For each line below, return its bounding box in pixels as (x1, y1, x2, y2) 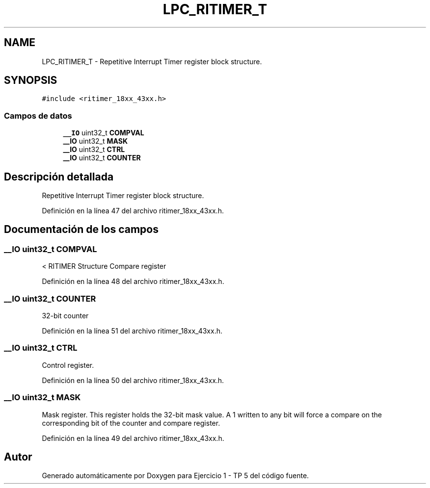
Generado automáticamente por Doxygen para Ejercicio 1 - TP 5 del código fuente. (42, 471, 309, 480)
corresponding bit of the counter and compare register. (42, 418, 220, 427)
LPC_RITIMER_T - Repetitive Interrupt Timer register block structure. (42, 57, 262, 66)
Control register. (42, 360, 94, 369)
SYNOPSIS (4, 74, 57, 87)
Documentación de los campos (4, 223, 159, 236)
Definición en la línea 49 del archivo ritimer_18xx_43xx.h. (42, 434, 224, 442)
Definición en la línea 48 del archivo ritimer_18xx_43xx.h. (42, 277, 224, 286)
